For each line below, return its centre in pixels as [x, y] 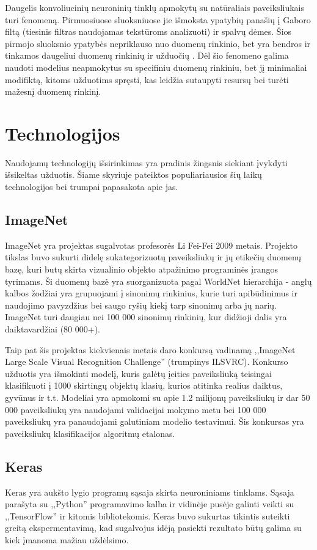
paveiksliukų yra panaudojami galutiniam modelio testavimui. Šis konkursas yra [155, 421]
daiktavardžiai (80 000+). [53, 329]
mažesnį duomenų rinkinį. [53, 91]
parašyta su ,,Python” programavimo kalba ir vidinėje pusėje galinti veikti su [150, 504]
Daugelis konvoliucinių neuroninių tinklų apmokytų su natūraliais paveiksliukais [155, 7]
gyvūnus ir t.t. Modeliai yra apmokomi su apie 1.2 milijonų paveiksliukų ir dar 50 [158, 397]
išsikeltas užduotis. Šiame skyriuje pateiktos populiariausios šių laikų [133, 174]
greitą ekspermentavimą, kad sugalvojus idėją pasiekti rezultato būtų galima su [153, 528]
